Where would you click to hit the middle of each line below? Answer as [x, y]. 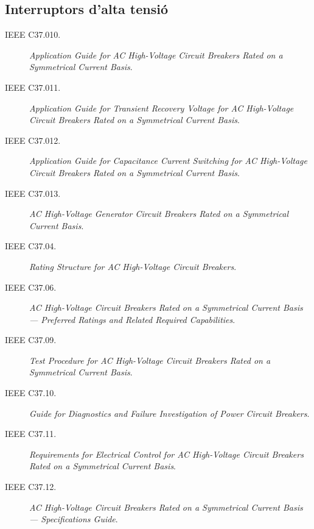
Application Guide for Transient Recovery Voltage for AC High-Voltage [162, 108]
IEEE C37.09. [31, 340]
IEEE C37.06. [31, 287]
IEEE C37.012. [33, 140]
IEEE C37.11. [31, 434]
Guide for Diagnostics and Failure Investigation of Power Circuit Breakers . [169, 413]
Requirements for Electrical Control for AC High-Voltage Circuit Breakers [166, 454]
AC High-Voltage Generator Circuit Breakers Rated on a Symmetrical [159, 214]
